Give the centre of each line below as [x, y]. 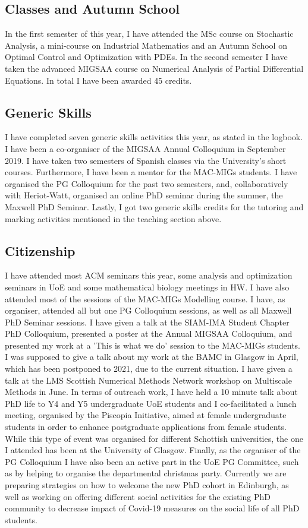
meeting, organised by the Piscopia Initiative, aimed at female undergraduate [146, 415]
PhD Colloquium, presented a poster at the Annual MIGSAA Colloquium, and [149, 333]
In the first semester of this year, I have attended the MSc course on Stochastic [149, 34]
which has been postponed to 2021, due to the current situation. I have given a [149, 369]
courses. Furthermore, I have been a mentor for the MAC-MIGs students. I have [151, 172]
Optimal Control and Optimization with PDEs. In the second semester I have [146, 57]
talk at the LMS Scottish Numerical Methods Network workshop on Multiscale [148, 380]
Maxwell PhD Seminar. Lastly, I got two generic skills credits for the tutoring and [154, 206]
